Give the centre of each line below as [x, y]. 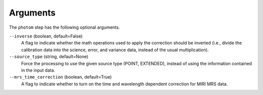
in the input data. [38, 70]
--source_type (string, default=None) [49, 57]
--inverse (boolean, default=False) [46, 36]
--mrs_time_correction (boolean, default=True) [60, 77]
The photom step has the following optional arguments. [65, 27]
